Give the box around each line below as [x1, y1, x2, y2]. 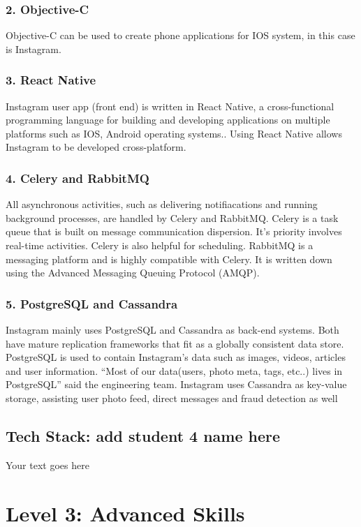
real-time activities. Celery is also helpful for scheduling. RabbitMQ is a [6, 238, 314, 252]
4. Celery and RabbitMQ [6, 169, 149, 186]
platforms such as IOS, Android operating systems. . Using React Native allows [6, 126, 342, 140]
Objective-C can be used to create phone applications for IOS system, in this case [6, 28, 355, 43]
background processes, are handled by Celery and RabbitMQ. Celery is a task [6, 210, 339, 225]
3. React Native [6, 71, 96, 89]
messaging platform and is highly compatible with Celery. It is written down [6, 251, 332, 266]
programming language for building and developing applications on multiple [6, 112, 330, 127]
